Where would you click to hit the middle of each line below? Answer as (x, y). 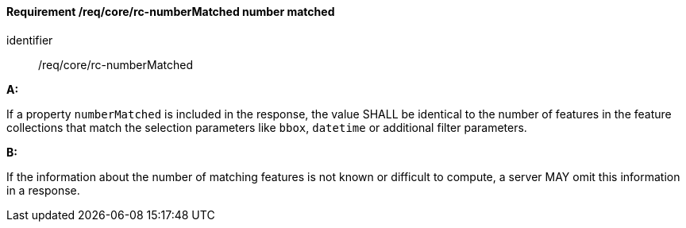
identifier (30, 40)
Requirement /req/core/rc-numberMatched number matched (171, 12)
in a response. (43, 190)
